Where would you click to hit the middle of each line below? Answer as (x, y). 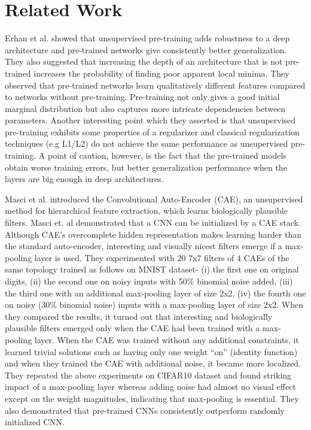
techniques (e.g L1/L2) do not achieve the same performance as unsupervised (147, 143)
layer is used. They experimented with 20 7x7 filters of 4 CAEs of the (162, 257)
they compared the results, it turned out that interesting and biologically (139, 316)
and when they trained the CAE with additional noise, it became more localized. (153, 363)
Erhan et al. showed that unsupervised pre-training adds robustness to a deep (147, 38)
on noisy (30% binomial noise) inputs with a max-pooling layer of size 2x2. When (154, 305)
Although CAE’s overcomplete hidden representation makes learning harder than (153, 234)
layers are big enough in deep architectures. (84, 179)
